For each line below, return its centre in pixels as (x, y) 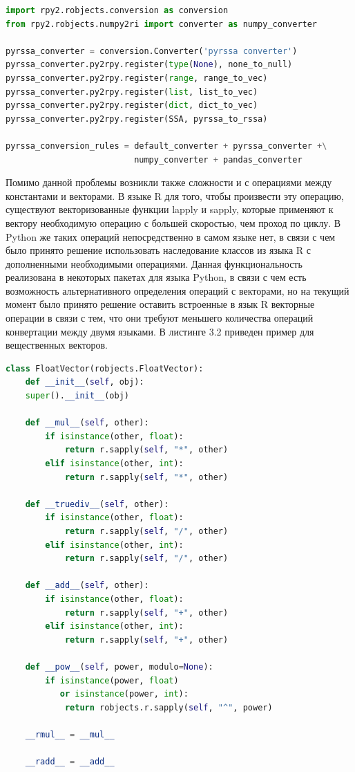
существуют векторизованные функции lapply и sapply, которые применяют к (170, 209)
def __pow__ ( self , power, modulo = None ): (119, 667)
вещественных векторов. (57, 345)
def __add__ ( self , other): (87, 586)
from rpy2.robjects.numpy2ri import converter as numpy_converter (162, 24)
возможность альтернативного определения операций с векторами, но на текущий (177, 290)
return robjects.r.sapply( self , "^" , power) (169, 707)
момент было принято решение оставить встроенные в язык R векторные (160, 304)
